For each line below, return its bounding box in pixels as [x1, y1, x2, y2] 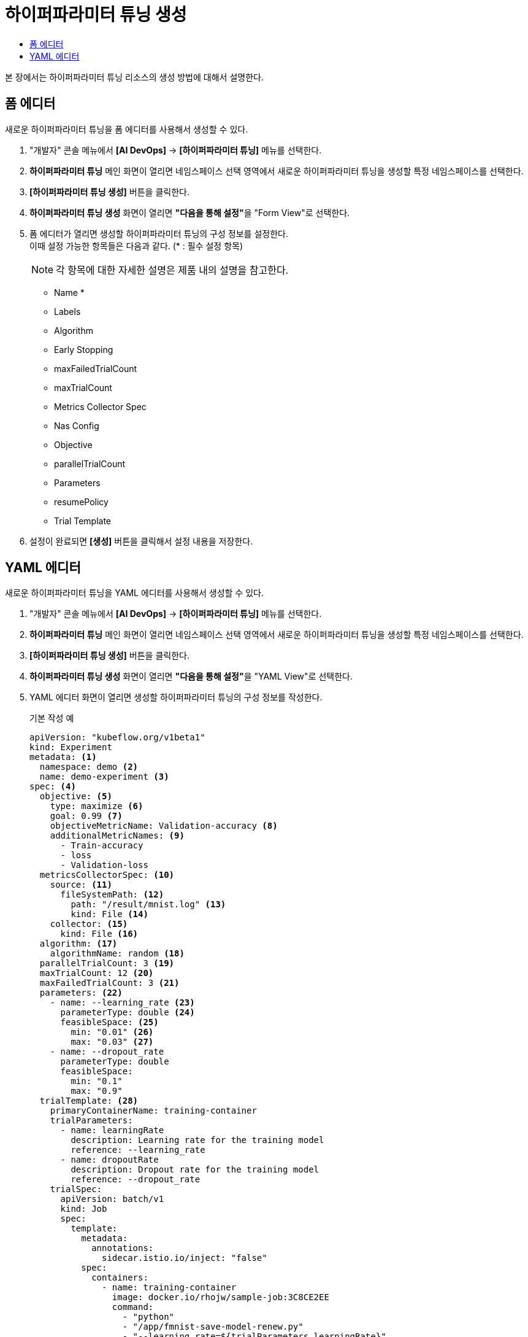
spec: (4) [29, 781, 76, 792]
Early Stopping [54, 344, 113, 355]
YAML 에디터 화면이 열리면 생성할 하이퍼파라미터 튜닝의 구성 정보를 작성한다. [29, 692, 323, 703]
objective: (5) [39, 791, 112, 802]
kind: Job [60, 1204, 107, 1214]
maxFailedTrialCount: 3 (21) [39, 978, 180, 988]
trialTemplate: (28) [39, 1096, 139, 1106]
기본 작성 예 [29, 713, 74, 724]
